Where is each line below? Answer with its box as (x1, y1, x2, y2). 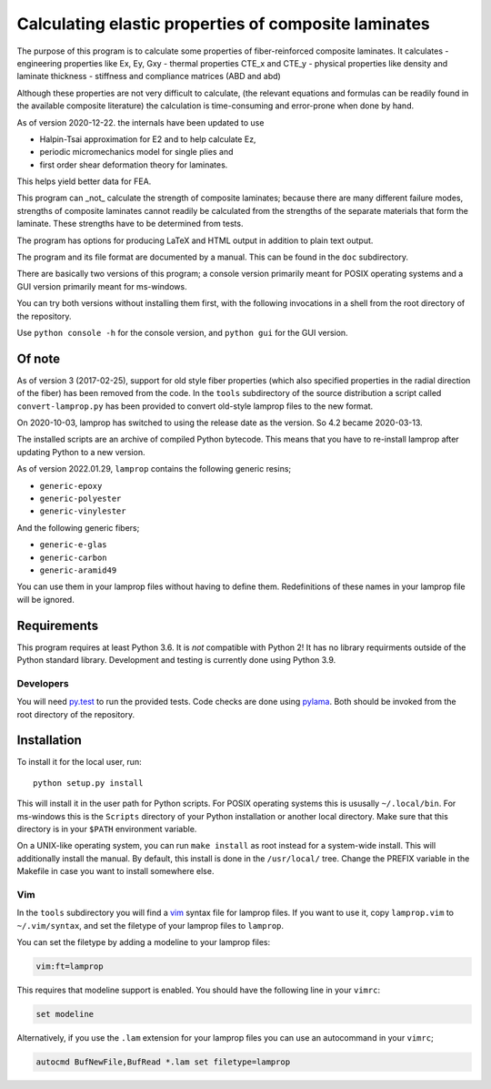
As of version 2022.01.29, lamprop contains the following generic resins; (16, 463, 292, 474)
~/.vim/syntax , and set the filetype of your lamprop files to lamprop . (16, 920, 285, 931)
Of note (16, 351, 61, 366)
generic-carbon (39, 552, 108, 563)
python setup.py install (33, 778, 144, 788)
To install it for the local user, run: (16, 757, 142, 768)
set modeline (35, 1009, 95, 1020)
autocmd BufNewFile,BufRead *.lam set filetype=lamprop (35, 1057, 291, 1067)
